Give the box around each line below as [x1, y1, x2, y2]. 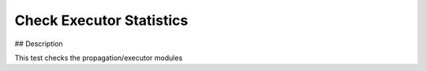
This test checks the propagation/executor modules [14, 53, 183, 62]
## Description [14, 39, 63, 48]
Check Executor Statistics [14, 12, 189, 29]
